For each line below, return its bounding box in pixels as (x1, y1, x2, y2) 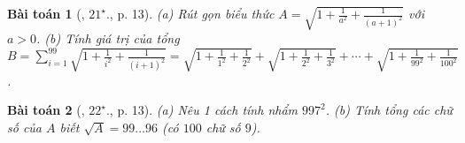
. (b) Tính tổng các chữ (325, 101, 453, 119)
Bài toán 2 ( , (7, 101, 85, 119)
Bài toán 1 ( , (7, 4, 85, 22)
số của (7, 117, 43, 136)
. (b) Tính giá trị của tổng (36, 29, 180, 48)
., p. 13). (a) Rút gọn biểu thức (105, 4, 275, 22)
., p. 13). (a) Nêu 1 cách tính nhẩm (105, 101, 298, 119)
